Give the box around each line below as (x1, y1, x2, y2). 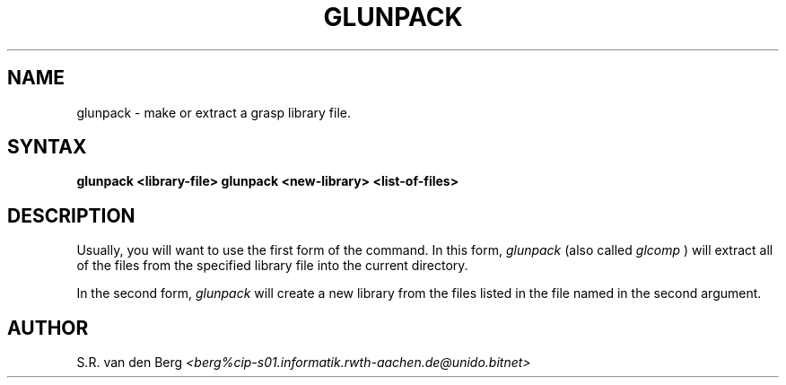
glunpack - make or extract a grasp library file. (76, 104, 352, 120)
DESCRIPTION (7, 204, 135, 227)
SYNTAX (7, 136, 87, 159)
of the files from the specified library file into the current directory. (76, 258, 468, 274)
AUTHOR (7, 316, 89, 339)
